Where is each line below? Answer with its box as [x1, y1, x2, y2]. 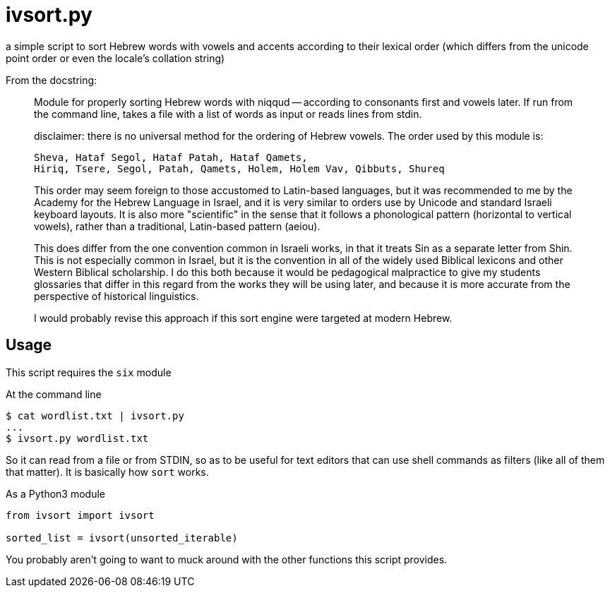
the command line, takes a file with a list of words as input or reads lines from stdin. [34, 107, 422, 120]
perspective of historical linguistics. [34, 289, 199, 302]
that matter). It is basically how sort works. [6, 465, 209, 478]
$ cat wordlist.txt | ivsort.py [6, 409, 184, 421]
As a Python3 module [6, 487, 105, 500]
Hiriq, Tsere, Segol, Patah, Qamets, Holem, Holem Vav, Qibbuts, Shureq [34, 162, 445, 174]
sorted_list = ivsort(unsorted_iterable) [6, 532, 238, 544]
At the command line [6, 388, 102, 400]
